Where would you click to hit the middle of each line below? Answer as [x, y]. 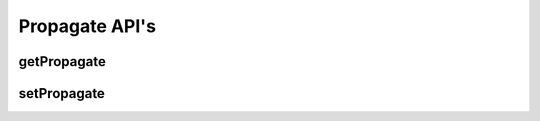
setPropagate [61, 93]
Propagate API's [87, 26]
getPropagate [62, 61]
